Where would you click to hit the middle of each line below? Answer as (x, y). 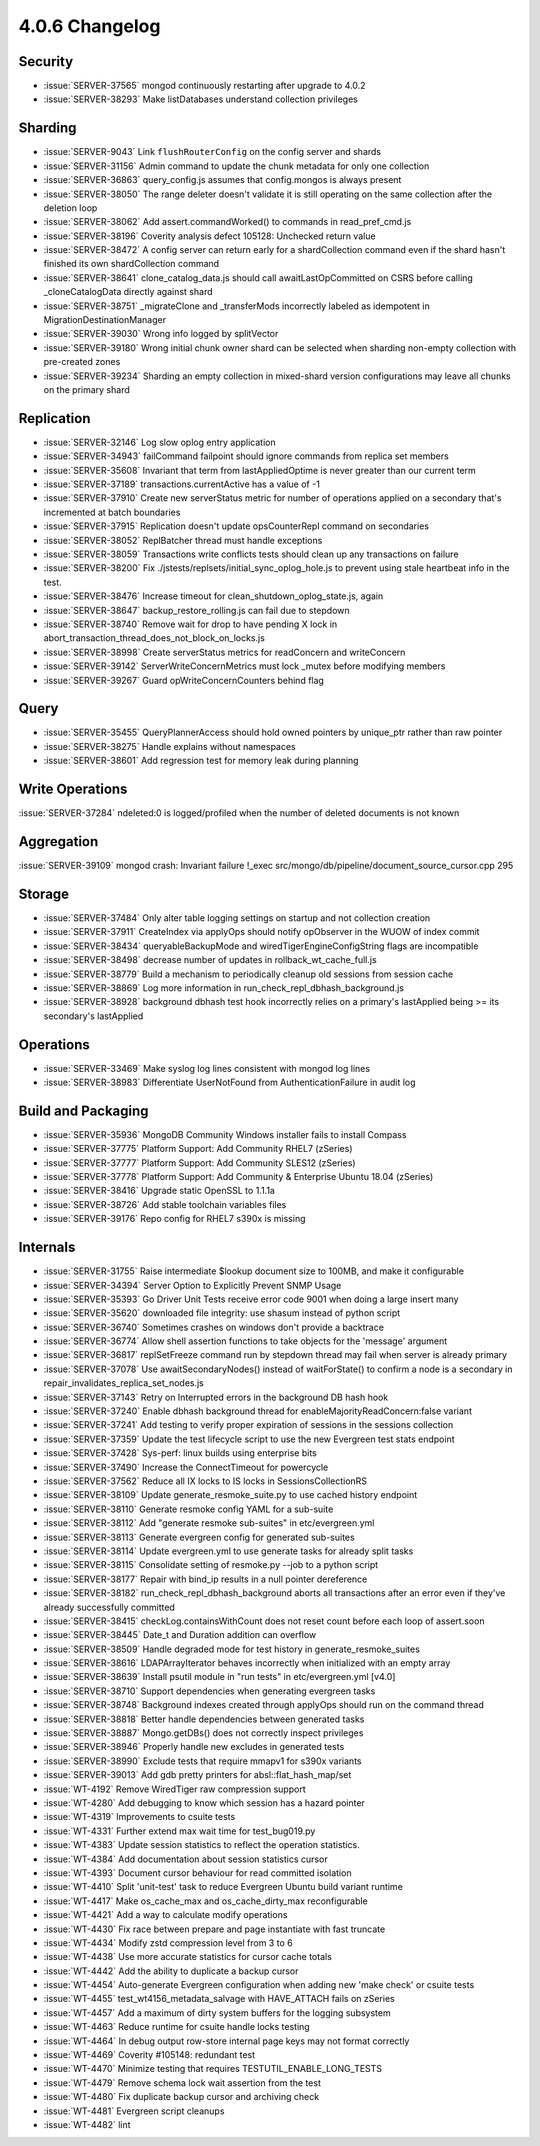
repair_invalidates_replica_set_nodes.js (123, 1383)
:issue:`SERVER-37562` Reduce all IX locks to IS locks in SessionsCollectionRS (205, 1481)
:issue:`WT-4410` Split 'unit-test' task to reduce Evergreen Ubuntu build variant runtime (223, 1887)
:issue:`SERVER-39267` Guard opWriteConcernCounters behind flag (184, 680)
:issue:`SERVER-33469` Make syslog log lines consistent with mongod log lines (206, 1068)
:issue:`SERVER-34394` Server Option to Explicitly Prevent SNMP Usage (192, 1285)
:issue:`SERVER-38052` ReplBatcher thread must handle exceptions (183, 540)
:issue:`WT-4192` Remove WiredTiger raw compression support (174, 1789)
